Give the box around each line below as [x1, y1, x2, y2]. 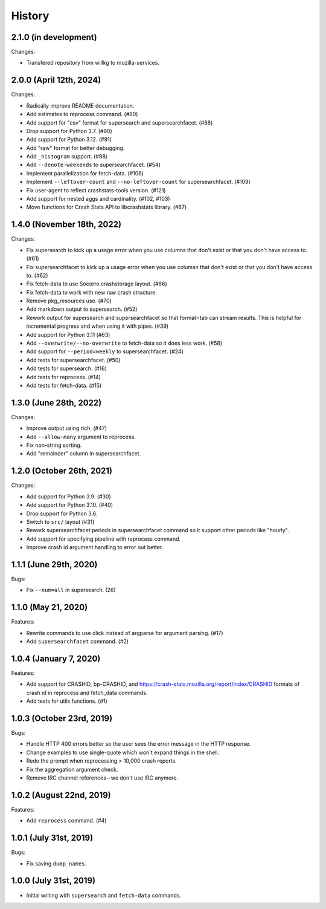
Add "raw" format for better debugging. [26, 144, 125, 151]
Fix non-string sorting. [26, 441, 82, 449]
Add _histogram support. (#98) [26, 153, 108, 160]
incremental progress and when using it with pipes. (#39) [26, 322, 169, 330]
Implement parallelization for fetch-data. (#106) [26, 169, 144, 177]
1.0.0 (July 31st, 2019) [11, 876, 96, 886]
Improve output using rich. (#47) [26, 425, 107, 432]
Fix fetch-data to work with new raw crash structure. [26, 288, 157, 296]
